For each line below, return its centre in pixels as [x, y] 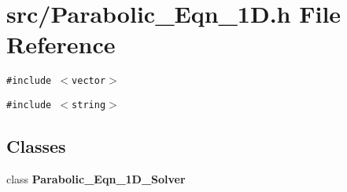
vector [89, 81]
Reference [61, 44]
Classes [36, 146]
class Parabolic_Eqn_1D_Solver [96, 178]
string [89, 105]
